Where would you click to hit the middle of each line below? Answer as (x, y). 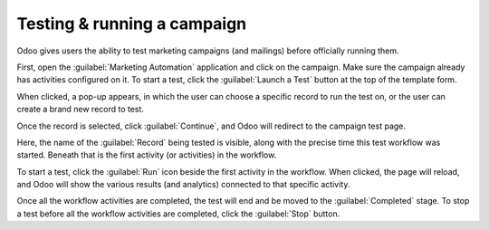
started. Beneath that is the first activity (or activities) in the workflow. (147, 155)
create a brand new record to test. (81, 110)
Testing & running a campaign (132, 24)
